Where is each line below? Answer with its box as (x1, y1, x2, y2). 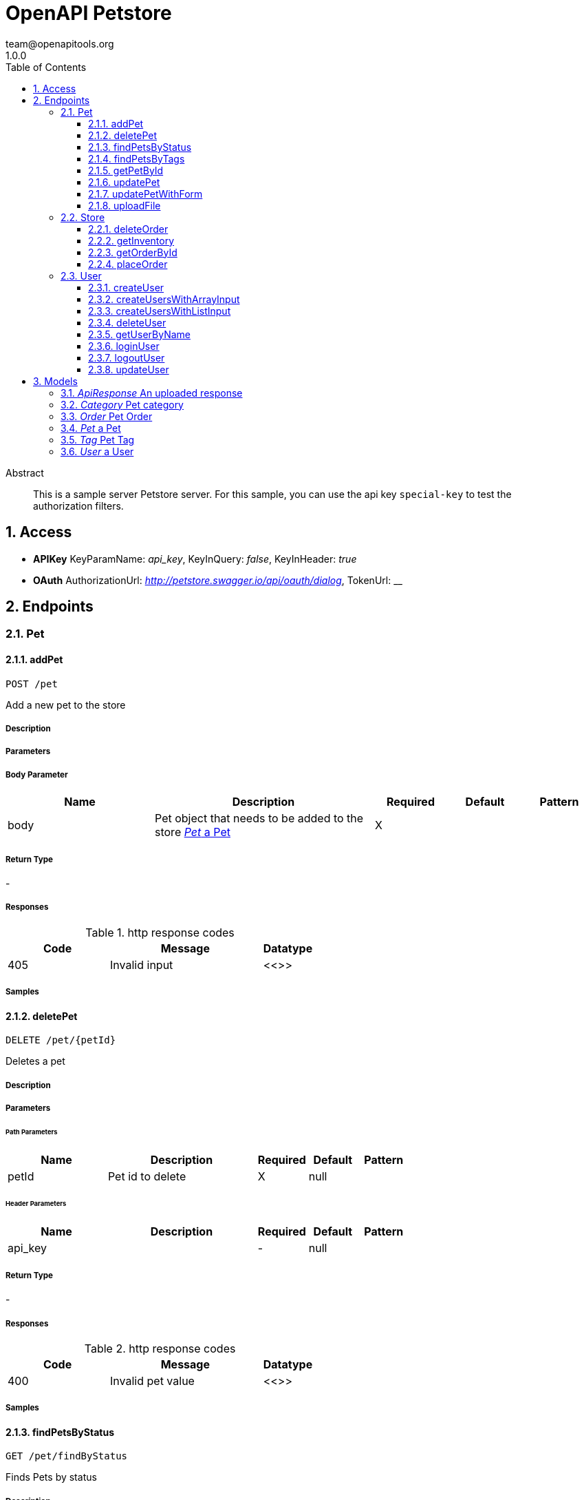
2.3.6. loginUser (88, 340, 160, 352)
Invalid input (110, 957, 173, 972)
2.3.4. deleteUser (88, 316, 166, 329)
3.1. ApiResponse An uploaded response (61, 386, 243, 399)
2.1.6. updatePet (88, 176, 160, 188)
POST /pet (6, 678, 58, 689)
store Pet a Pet (155, 825, 230, 840)
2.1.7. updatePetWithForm (88, 187, 203, 200)
